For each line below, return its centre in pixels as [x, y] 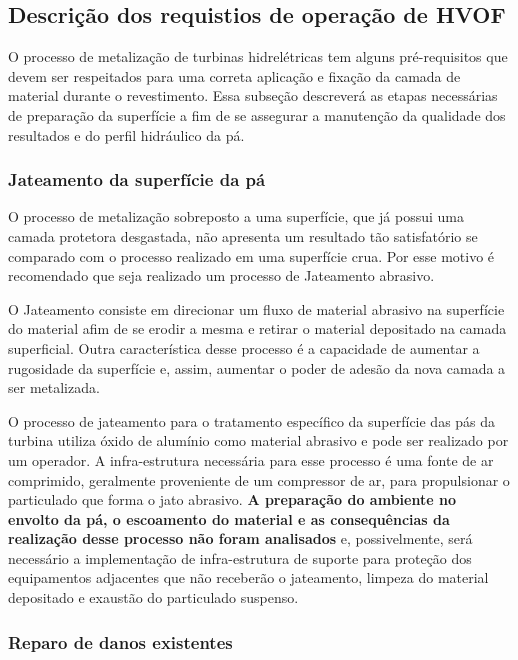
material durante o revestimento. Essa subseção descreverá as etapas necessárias [253, 95]
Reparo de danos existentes [120, 641]
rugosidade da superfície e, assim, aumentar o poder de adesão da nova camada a [257, 367]
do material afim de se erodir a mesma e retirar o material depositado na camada [257, 328]
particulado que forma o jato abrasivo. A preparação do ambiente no [232, 499]
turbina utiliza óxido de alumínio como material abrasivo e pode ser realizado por [258, 440]
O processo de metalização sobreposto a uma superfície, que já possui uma [236, 216]
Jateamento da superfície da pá [137, 179]
